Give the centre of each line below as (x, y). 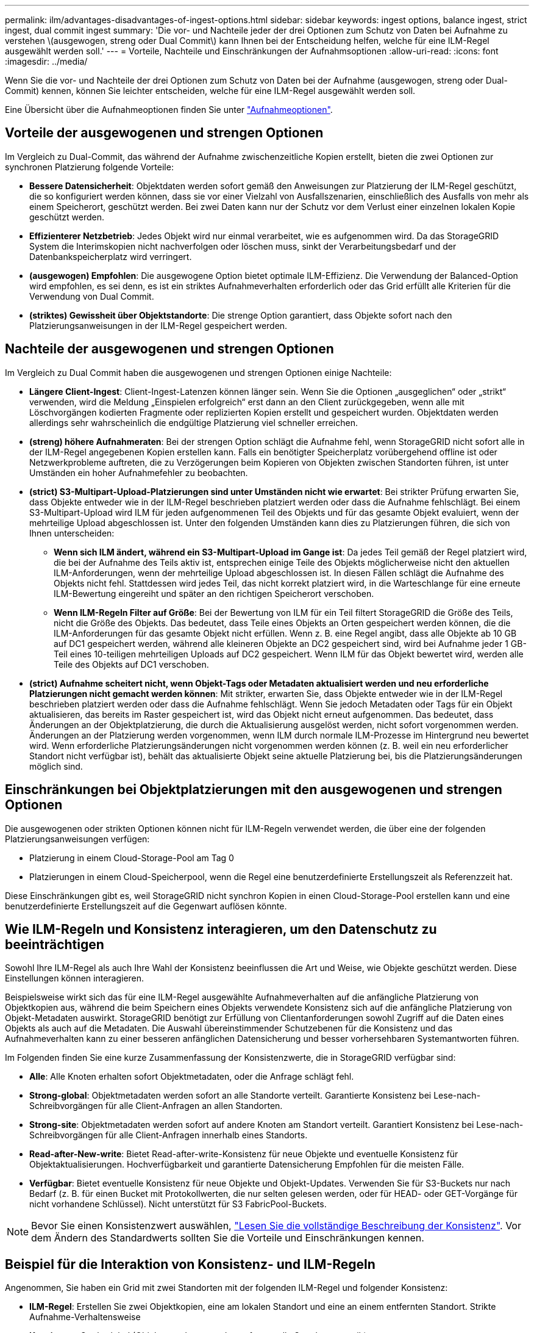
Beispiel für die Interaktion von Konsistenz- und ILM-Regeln (190, 1264)
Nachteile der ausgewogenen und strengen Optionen (169, 349)
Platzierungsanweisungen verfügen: (77, 839)
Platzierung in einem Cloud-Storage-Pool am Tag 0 (132, 858)
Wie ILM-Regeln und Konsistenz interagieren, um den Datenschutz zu (221, 929)
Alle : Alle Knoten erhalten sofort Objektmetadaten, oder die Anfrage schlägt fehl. (192, 1077)
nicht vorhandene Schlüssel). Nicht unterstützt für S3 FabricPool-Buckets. (178, 1204)
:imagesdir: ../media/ (46, 61)
